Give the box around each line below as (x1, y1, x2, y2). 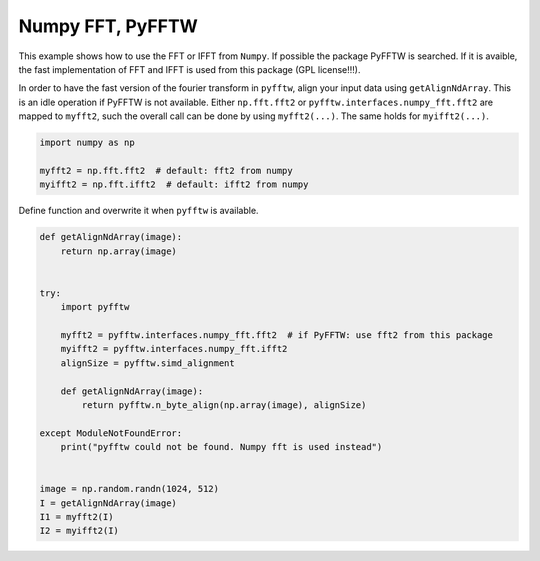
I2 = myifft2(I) (39, 525, 120, 537)
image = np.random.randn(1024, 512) (39, 483, 220, 495)
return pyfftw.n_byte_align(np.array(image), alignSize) (81, 399, 367, 410)
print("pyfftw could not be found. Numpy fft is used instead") (60, 441, 383, 453)
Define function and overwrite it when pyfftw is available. (18, 205, 259, 217)
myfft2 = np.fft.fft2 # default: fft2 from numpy (39, 165, 294, 176)
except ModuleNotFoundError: (39, 427, 183, 439)
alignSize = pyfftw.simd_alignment (60, 357, 235, 369)
